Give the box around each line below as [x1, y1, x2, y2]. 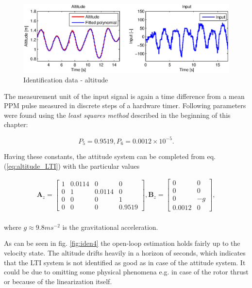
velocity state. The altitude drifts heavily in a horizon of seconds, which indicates [4, 248, 246, 258]
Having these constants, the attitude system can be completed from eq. [4, 151, 216, 161]
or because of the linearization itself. [4, 276, 112, 286]
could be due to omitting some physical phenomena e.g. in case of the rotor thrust [4, 267, 249, 277]
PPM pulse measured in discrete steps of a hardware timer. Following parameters [4, 100, 246, 111]
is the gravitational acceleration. [62, 222, 158, 232]
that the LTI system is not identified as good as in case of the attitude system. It [4, 257, 246, 267]
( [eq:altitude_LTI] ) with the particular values [4, 160, 140, 171]
